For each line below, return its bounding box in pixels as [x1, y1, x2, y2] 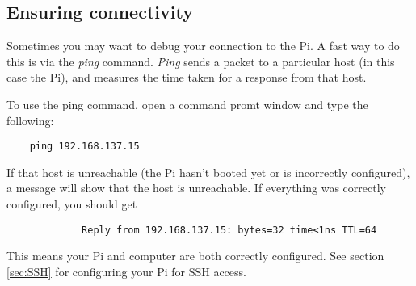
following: [6, 111, 54, 128]
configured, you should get [6, 196, 137, 212]
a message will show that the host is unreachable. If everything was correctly [6, 179, 386, 196]
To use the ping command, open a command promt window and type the [6, 95, 368, 112]
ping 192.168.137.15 [29, 141, 140, 153]
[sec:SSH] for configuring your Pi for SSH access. [6, 263, 246, 280]
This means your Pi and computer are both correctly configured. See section [6, 247, 384, 264]
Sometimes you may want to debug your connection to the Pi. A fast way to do [6, 37, 400, 54]
